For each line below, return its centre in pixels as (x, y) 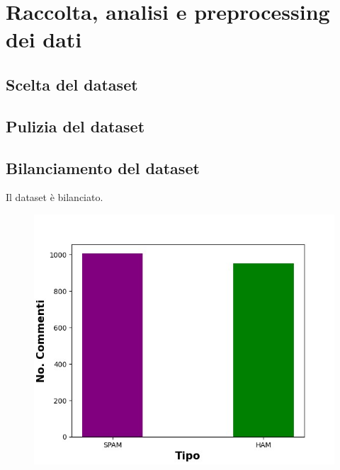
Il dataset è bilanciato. (55, 197)
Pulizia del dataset (75, 126)
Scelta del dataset (72, 84)
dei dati (44, 39)
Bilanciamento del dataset (103, 167)
